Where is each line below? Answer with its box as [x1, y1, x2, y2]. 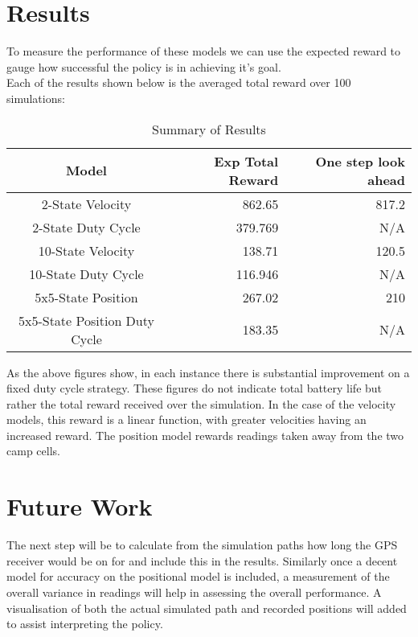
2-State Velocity [41, 194, 132, 213]
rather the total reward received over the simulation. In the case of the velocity [6, 395, 396, 412]
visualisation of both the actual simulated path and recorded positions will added [6, 599, 407, 616]
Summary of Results [152, 119, 266, 138]
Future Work [6, 490, 153, 523]
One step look [315, 151, 405, 171]
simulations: [6, 89, 65, 106]
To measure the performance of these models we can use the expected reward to [6, 43, 401, 60]
